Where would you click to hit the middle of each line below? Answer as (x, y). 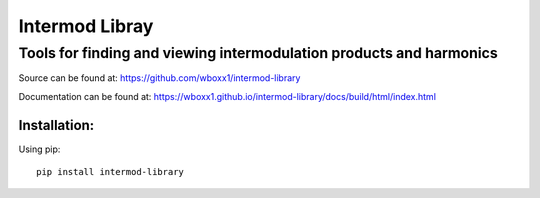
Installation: (56, 125)
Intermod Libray (86, 26)
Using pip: (39, 149)
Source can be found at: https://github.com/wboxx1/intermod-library (159, 78)
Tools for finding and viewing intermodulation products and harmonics (258, 53)
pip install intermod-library (110, 172)
